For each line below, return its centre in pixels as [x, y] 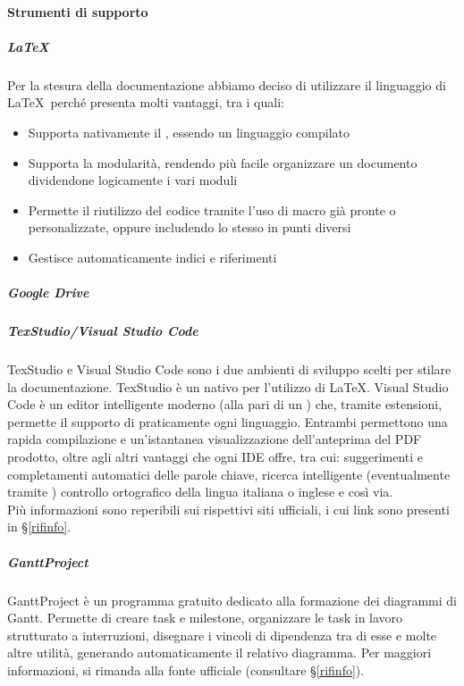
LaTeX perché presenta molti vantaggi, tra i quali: [146, 102]
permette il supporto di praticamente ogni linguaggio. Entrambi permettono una [228, 421]
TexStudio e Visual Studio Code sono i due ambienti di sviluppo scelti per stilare [229, 369]
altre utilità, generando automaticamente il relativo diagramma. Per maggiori [219, 653]
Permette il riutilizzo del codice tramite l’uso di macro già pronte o [212, 209]
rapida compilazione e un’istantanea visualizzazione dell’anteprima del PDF [215, 439]
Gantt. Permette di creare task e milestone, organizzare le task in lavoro [205, 618]
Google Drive [48, 293]
